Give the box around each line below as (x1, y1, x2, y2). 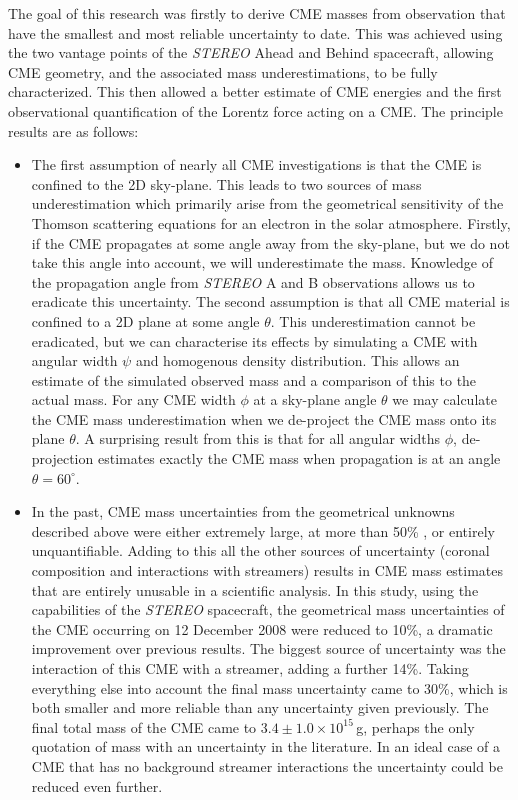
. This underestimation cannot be (270, 310, 476, 331)
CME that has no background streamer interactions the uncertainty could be (31, 755, 503, 776)
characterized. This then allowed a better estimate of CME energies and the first (8, 81, 502, 102)
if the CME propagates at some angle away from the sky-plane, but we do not (31, 232, 510, 253)
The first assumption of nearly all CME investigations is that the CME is (31, 154, 482, 175)
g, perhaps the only (356, 716, 475, 737)
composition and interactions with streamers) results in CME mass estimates (31, 560, 504, 581)
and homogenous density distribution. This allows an (135, 350, 460, 371)
